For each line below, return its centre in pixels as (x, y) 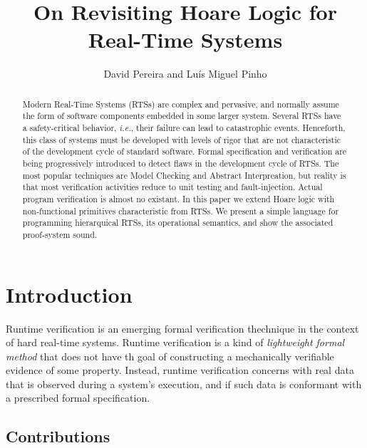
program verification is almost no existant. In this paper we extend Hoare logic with (179, 198)
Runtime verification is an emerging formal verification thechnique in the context (182, 328)
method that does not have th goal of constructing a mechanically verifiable (170, 356)
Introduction (69, 294)
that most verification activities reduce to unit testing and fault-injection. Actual (172, 187)
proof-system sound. (60, 234)
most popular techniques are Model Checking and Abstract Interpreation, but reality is (184, 175)
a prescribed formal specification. (78, 398)
